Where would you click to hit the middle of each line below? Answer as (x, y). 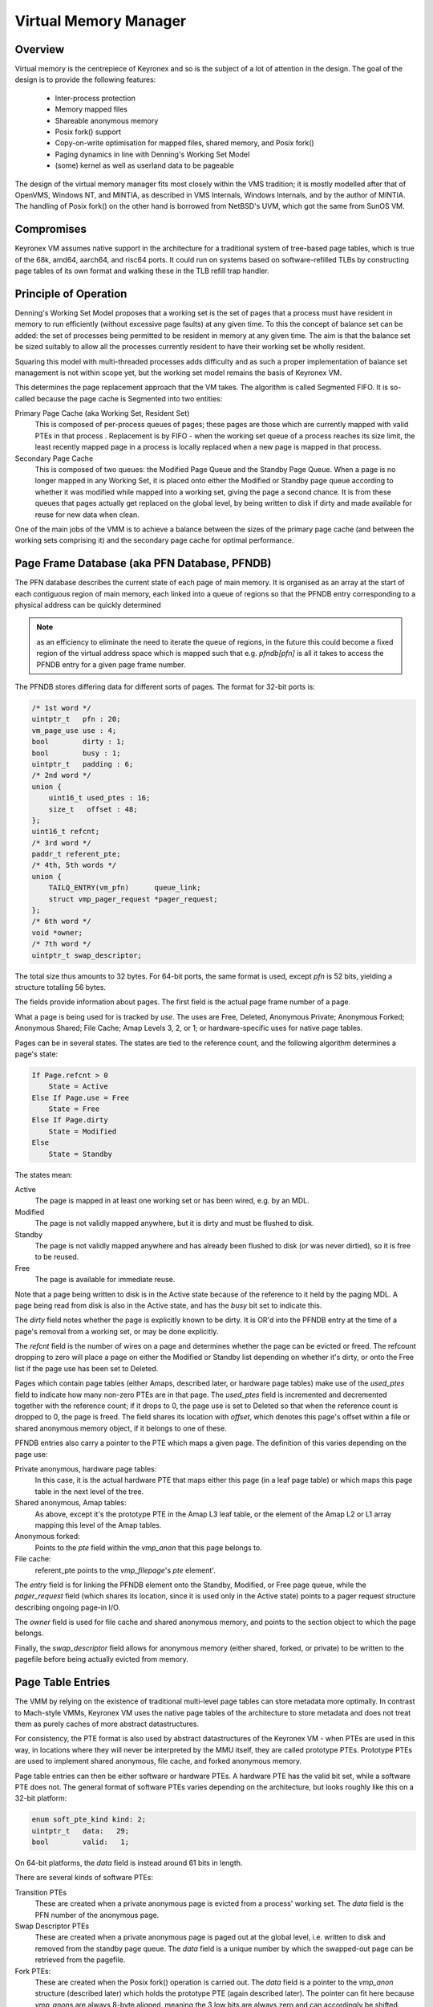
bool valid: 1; (81, 1842)
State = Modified (83, 1131)
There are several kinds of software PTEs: (84, 1878)
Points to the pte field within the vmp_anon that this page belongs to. (148, 1547)
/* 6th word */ (61, 922)
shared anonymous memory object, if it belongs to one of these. (121, 1428)
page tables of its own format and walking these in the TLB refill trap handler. (142, 271)
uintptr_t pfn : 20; (76, 719)
